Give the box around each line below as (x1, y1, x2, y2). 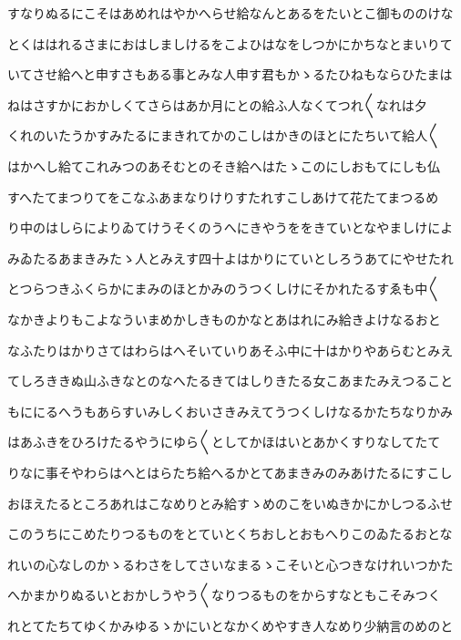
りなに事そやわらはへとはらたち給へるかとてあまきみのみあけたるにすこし (7, 462, 453, 481)
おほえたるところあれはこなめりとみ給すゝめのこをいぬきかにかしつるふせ (7, 493, 453, 512)
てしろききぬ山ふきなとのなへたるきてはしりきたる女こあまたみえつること (7, 371, 454, 390)
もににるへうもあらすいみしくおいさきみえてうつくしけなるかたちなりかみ (7, 401, 454, 420)
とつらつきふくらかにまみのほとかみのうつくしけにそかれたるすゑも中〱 (7, 279, 441, 298)
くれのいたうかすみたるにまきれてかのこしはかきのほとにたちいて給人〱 (7, 126, 441, 145)
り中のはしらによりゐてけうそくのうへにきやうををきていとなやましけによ (7, 218, 454, 237)
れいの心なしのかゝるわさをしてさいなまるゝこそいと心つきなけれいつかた (7, 554, 454, 573)
